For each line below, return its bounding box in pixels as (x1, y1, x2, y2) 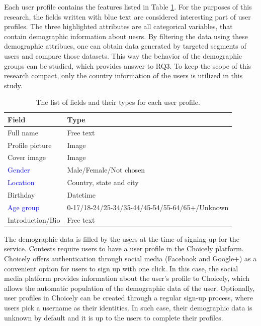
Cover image (8, 152, 46, 162)
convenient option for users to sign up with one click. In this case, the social (4, 263, 238, 273)
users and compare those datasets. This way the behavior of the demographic (4, 50, 242, 61)
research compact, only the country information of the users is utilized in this (4, 70, 243, 81)
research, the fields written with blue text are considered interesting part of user (4, 11, 251, 22)
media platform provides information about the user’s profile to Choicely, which (4, 273, 250, 283)
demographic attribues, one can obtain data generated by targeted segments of (4, 41, 246, 51)
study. (4, 80, 23, 90)
